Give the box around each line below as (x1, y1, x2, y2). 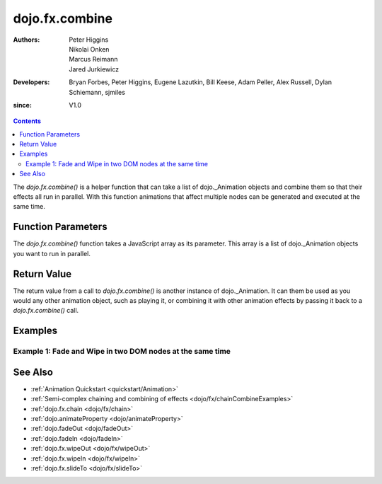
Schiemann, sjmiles (69, 88, 125, 96)
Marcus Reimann (69, 55, 118, 64)
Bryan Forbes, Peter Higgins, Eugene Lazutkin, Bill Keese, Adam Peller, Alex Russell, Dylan (69, 78, 332, 86)
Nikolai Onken (69, 45, 110, 53)
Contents (13, 117, 42, 125)
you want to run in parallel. (13, 249, 91, 258)
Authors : (13, 35, 40, 44)
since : (13, 100, 32, 109)
